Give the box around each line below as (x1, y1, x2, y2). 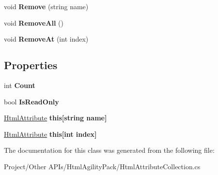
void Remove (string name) (4, 1, 89, 11)
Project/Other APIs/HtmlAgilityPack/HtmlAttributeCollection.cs (4, 161, 201, 171)
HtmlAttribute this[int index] (4, 129, 97, 139)
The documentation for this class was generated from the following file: (4, 145, 215, 155)
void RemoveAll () (4, 17, 63, 28)
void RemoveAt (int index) (4, 34, 89, 44)
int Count (4, 80, 35, 90)
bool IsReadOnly (4, 96, 59, 106)
